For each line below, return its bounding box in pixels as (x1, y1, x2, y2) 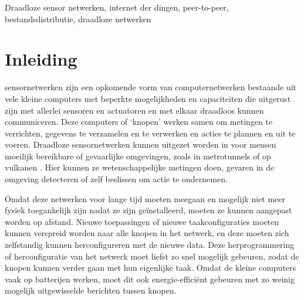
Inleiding (5, 47, 77, 71)
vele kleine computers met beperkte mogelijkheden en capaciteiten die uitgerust (5, 92, 291, 104)
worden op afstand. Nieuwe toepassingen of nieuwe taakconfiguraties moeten (5, 215, 279, 227)
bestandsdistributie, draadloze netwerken (5, 12, 151, 25)
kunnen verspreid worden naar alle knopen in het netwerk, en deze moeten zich (5, 227, 289, 239)
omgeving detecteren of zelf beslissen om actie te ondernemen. (5, 173, 228, 185)
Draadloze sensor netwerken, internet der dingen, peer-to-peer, (5, 1, 229, 13)
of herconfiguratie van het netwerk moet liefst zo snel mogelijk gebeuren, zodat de (5, 250, 299, 262)
